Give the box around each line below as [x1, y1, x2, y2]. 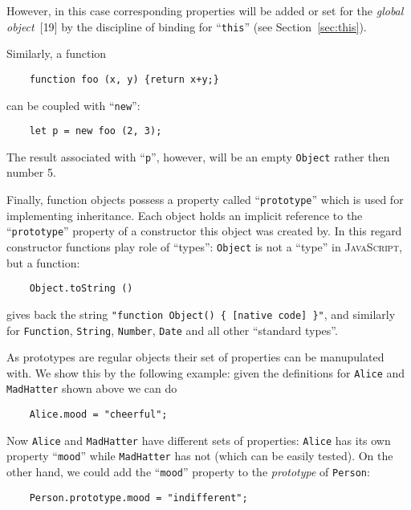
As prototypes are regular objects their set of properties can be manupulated [6, 349, 385, 365]
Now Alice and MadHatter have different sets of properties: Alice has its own [6, 431, 391, 448]
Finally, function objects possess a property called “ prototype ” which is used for [6, 191, 404, 208]
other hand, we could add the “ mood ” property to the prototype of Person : [6, 463, 370, 480]
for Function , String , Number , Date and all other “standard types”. [6, 321, 338, 338]
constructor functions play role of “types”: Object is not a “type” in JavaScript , [6, 238, 402, 255]
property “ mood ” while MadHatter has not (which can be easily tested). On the [6, 447, 393, 464]
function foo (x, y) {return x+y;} [29, 73, 219, 85]
